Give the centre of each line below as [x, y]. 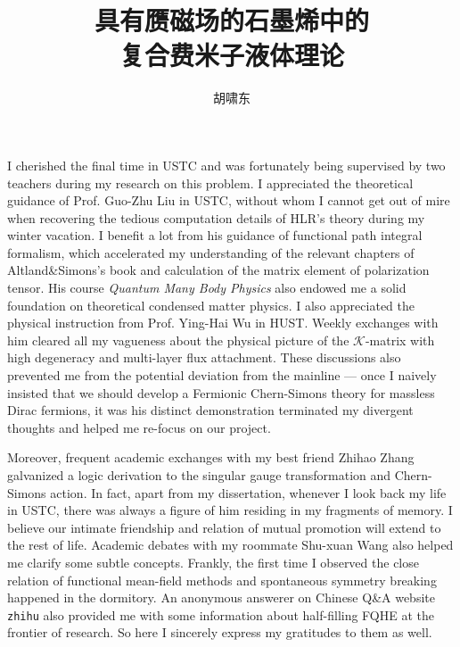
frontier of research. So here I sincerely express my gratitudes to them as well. [220, 632]
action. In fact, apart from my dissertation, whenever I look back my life [248, 492]
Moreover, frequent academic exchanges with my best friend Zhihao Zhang [211, 457]
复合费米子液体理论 [231, 55]
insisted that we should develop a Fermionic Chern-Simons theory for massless [221, 392]
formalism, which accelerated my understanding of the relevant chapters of [211, 252]
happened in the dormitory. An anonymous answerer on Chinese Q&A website [221, 597]
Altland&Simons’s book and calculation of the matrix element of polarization [218, 270]
